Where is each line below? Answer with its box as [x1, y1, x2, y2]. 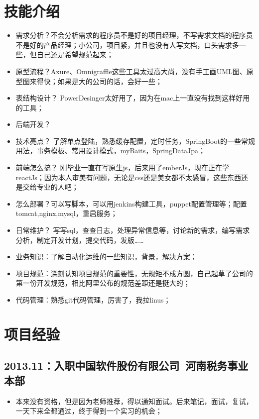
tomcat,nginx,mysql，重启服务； [15, 208, 118, 218]
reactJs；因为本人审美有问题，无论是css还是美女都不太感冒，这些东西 [15, 172, 242, 182]
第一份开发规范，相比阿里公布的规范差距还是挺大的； [15, 278, 190, 288]
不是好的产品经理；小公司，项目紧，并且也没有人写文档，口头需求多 [15, 39, 239, 50]
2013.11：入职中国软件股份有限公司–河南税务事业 [4, 358, 249, 373]
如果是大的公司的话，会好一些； [57, 76, 162, 86]
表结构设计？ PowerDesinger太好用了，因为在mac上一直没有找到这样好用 [15, 93, 250, 103]
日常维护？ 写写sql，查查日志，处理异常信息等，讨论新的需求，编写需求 [15, 225, 250, 235]
